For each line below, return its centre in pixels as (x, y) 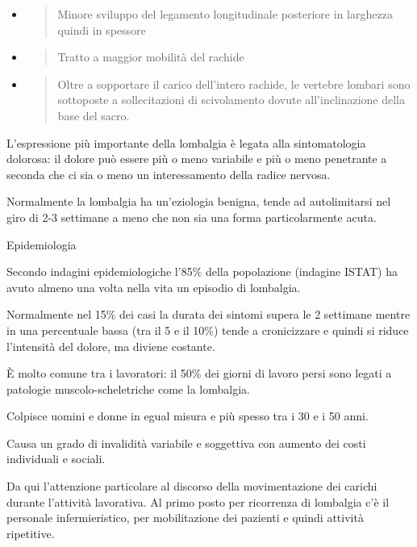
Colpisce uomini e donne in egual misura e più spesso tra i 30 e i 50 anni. (188, 416)
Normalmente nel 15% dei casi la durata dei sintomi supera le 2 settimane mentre (208, 314)
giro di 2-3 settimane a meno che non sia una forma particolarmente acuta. (192, 217)
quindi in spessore (102, 29)
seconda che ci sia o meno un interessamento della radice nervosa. (169, 174)
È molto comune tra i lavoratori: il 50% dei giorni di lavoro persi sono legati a (199, 373)
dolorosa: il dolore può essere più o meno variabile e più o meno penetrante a (197, 159)
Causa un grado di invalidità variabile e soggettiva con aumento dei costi (186, 443)
